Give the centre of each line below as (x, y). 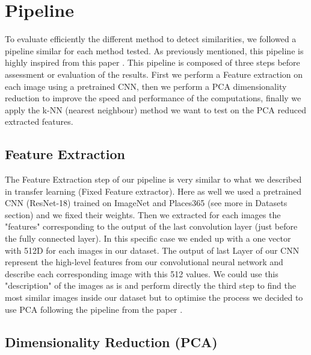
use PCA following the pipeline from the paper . (94, 309)
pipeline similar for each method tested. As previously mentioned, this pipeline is (154, 50)
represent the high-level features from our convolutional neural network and (144, 262)
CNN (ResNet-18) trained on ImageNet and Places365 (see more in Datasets (146, 203)
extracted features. (39, 121)
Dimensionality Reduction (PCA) (111, 341)
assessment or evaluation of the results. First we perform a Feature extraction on (154, 74)
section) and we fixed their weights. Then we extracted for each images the (143, 214)
